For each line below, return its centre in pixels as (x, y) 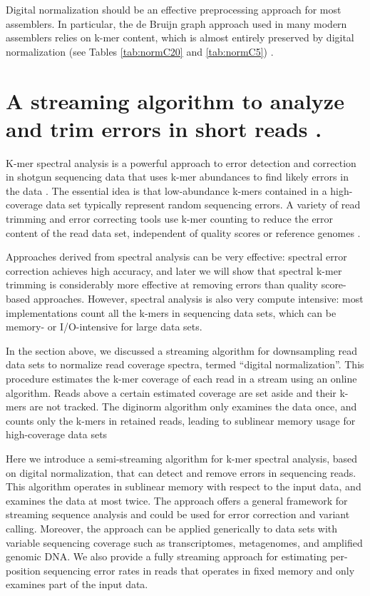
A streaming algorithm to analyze (175, 100)
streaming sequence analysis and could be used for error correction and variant (178, 514)
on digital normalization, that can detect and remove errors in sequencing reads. (181, 472)
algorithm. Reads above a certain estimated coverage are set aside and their (171, 392)
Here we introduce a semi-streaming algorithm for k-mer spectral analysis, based (182, 458)
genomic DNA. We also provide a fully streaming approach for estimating (166, 556)
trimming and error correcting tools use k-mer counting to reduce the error (170, 219)
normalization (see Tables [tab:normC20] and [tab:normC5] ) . (140, 51)
